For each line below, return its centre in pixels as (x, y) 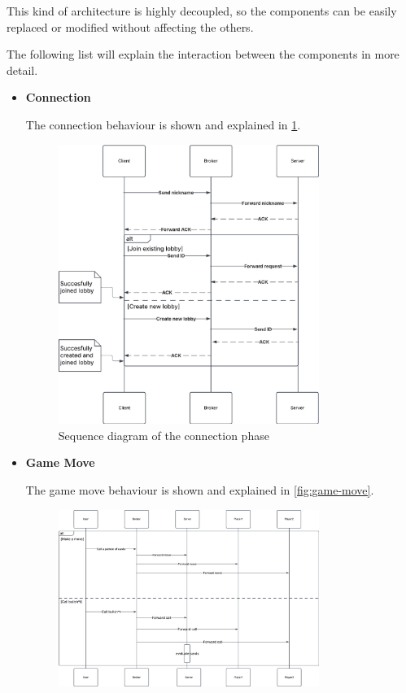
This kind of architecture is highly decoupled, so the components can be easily (202, 11)
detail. (22, 70)
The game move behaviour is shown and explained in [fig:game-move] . (200, 489)
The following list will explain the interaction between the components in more (203, 54)
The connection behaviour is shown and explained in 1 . (163, 124)
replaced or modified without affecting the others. (130, 26)
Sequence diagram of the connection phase (164, 435)
